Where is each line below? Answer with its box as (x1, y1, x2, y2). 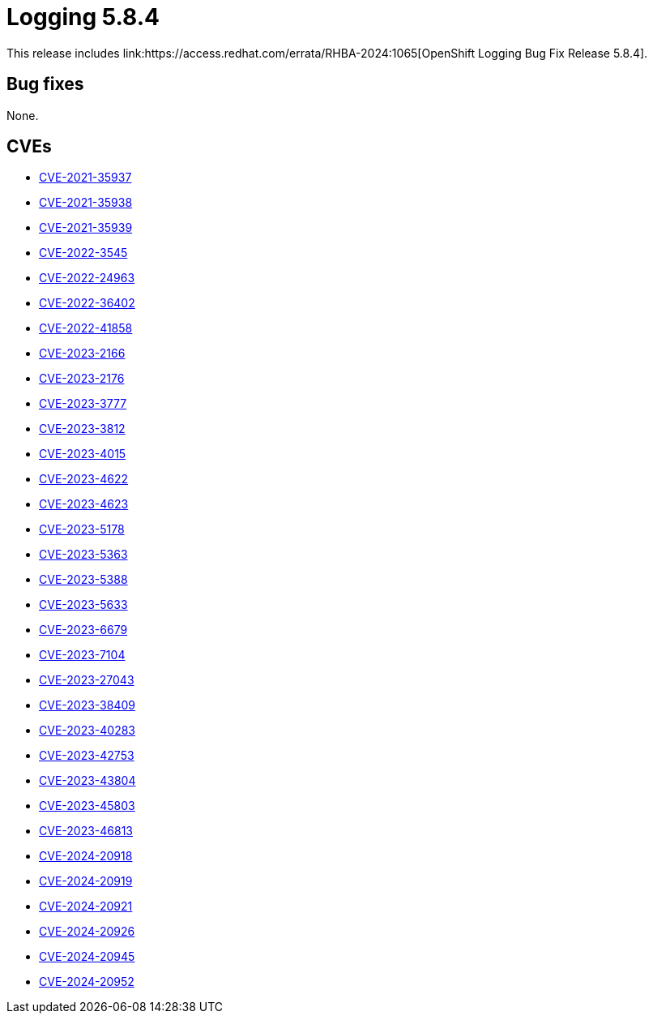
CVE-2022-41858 (39, 321, 133, 336)
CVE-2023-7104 (39, 648, 126, 662)
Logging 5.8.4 (6, 3, 160, 31)
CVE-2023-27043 (39, 673, 134, 688)
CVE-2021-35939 (39, 221, 133, 235)
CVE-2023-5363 (39, 547, 128, 562)
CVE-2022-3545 (39, 246, 128, 260)
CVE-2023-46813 (39, 824, 133, 838)
